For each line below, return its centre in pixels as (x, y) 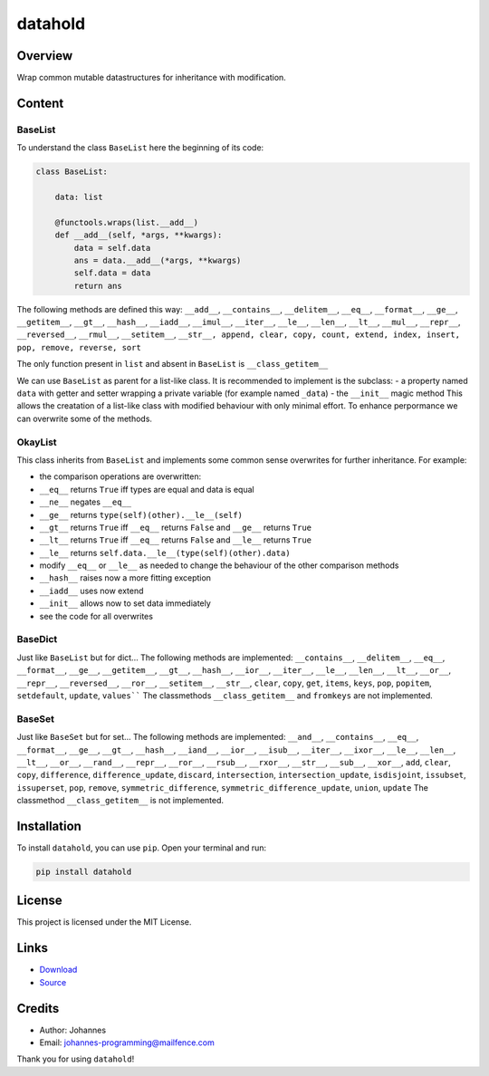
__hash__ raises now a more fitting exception (125, 578)
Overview (45, 56)
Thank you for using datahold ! (76, 1059)
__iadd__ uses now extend (91, 591)
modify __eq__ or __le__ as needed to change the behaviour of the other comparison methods (219, 565)
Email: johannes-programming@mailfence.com (127, 1042)
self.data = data (112, 273)
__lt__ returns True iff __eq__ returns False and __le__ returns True (176, 540)
